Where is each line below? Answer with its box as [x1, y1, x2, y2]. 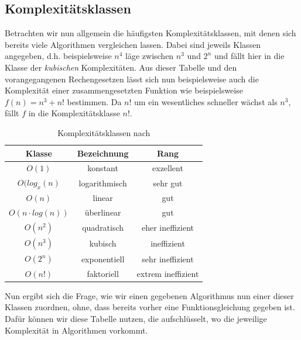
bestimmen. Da [67, 95, 122, 107]
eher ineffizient [141, 221, 194, 234]
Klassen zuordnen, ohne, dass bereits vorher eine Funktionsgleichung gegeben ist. [5, 301, 295, 313]
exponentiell [81, 252, 125, 265]
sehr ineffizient [142, 252, 194, 265]
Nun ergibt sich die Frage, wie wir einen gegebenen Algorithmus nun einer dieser [5, 289, 294, 301]
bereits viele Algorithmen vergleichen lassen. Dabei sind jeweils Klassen [5, 38, 261, 50]
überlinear [84, 206, 121, 218]
